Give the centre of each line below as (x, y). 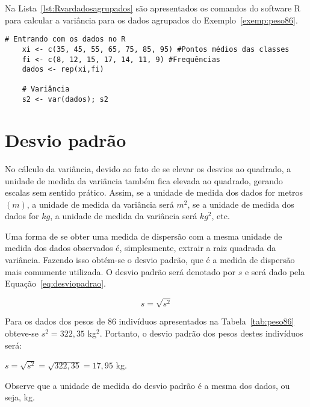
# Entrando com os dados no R (65, 39)
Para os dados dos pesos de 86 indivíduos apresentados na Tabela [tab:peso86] (150, 321)
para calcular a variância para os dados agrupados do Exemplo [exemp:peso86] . (151, 20)
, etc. (221, 216)
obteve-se (22, 333)
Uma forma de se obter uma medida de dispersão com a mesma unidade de (144, 236)
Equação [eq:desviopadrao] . (55, 283)
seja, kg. (20, 397)
